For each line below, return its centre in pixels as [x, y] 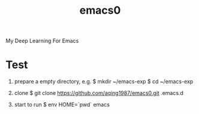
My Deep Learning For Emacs [42, 41]
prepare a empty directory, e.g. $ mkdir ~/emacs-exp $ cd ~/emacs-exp [104, 82]
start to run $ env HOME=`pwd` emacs [62, 104]
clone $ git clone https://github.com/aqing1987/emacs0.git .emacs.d [99, 93]
